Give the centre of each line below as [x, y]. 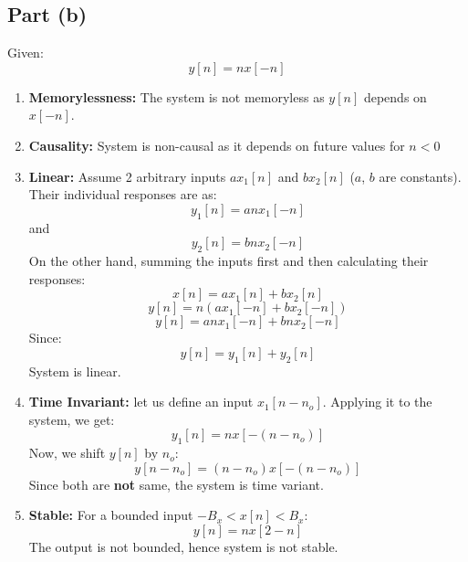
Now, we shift [67, 453]
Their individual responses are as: [123, 194]
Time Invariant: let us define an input [141, 402]
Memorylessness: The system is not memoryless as [177, 96]
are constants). [420, 176]
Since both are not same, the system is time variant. [176, 484]
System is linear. [75, 371]
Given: [26, 53]
